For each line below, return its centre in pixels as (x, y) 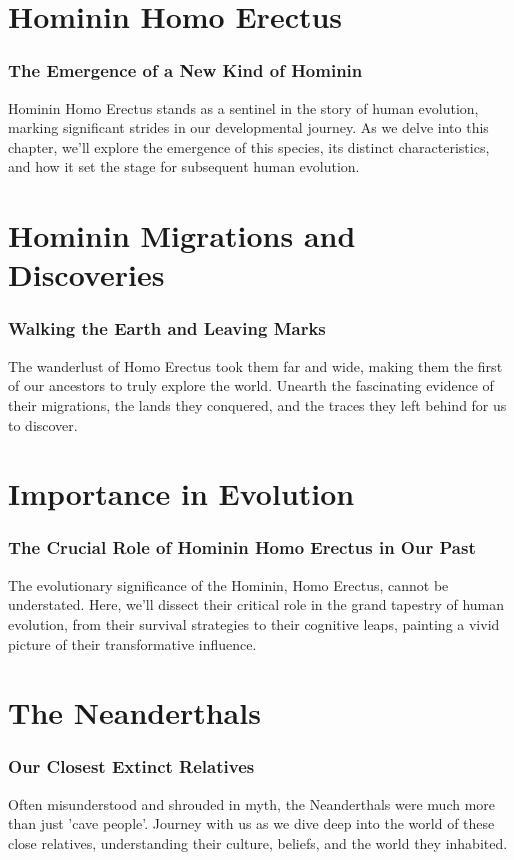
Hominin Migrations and (182, 235)
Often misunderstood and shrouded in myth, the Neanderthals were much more (252, 803)
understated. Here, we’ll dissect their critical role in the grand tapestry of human (256, 604)
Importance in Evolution (181, 493)
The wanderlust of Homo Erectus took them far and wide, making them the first (255, 365)
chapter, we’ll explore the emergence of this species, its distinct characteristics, (249, 146)
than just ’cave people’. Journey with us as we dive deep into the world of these (251, 823)
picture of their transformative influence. (132, 643)
